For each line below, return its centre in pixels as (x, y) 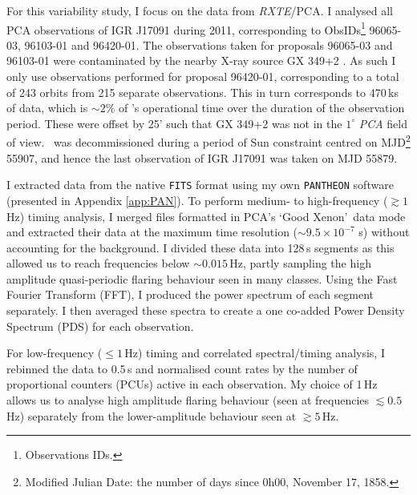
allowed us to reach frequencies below (98, 263)
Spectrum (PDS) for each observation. (100, 326)
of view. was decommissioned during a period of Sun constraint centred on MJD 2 (208, 141)
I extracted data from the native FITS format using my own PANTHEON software (200, 185)
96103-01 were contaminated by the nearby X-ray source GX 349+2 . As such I (201, 60)
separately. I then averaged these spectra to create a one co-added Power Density (206, 310)
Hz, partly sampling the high (300, 263)
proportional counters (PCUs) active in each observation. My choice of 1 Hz (192, 384)
